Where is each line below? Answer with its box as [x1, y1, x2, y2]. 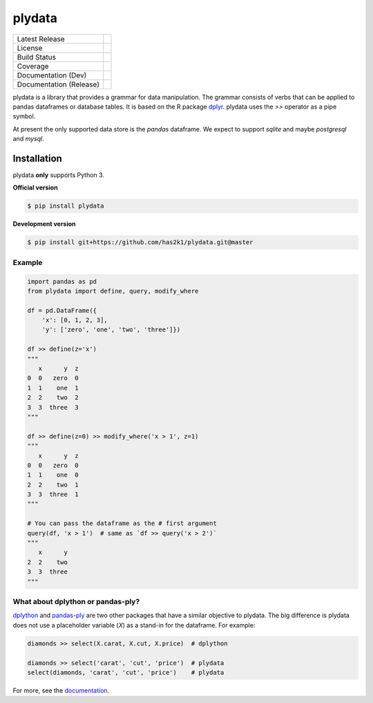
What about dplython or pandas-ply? [12, 596, 140, 606]
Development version [12, 220, 76, 228]
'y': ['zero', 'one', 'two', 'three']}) [41, 326, 181, 334]
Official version [12, 183, 58, 192]
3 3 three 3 [27, 403, 79, 411]
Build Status [17, 52, 57, 62]
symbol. [12, 112, 36, 120]
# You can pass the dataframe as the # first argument [27, 520, 217, 527]
